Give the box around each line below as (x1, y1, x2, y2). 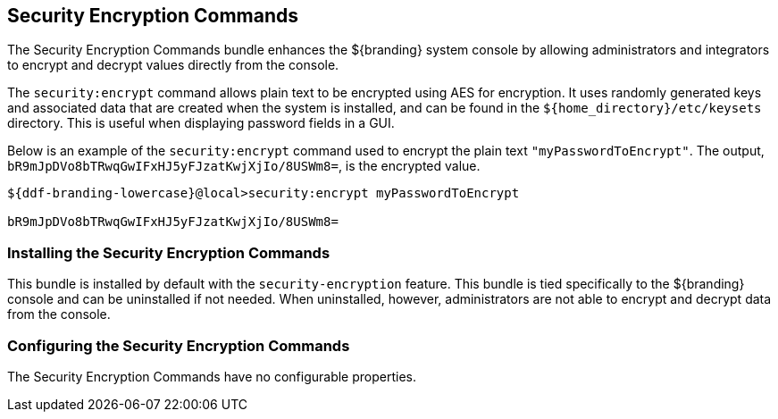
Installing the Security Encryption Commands (7, 243, 330, 262)
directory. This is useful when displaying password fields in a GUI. (7, 115, 395, 131)
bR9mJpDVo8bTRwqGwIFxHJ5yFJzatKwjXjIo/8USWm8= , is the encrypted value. (7, 158, 481, 174)
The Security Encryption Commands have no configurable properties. (7, 368, 416, 384)
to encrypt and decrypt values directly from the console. (7, 57, 339, 73)
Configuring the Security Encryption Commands (7, 336, 350, 355)
